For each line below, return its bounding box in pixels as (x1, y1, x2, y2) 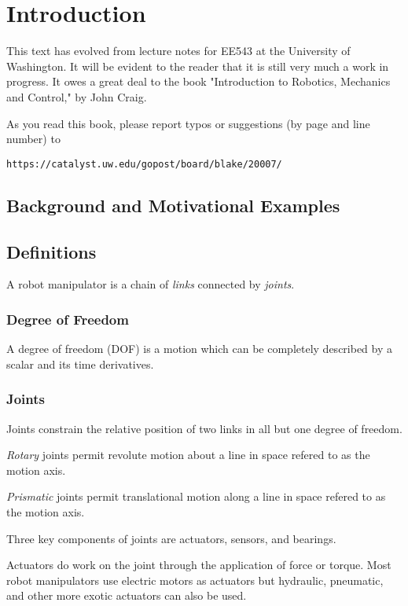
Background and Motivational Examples (6, 193, 340, 217)
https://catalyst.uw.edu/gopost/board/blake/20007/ (6, 158, 282, 170)
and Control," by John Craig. (6, 88, 147, 105)
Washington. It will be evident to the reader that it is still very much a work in (6, 57, 389, 74)
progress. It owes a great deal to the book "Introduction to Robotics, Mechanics (6, 73, 391, 90)
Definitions (6, 239, 97, 263)
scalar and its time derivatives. (6, 355, 154, 372)
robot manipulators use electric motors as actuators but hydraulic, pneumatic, (6, 571, 384, 588)
